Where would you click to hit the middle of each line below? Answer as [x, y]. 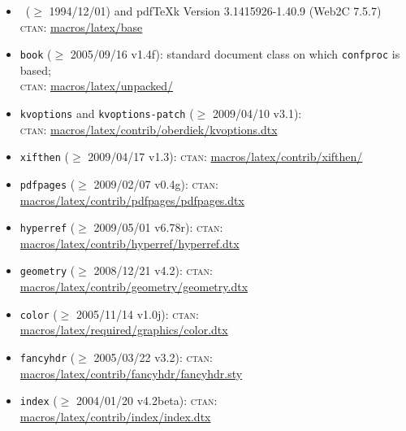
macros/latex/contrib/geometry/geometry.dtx [134, 287]
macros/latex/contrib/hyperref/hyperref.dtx [130, 243]
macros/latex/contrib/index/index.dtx [115, 416]
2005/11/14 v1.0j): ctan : [138, 313]
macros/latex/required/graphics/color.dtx [124, 330]
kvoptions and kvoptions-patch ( [107, 113]
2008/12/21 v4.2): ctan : [153, 270]
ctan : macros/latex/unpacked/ [96, 86]
